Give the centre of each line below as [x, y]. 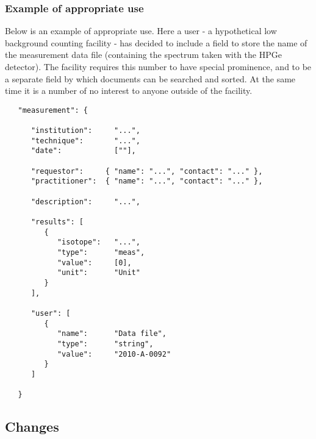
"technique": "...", [85, 141]
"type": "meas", [101, 252]
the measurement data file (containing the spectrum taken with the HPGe [143, 55]
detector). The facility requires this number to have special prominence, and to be [158, 66]
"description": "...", [85, 202]
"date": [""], [83, 151]
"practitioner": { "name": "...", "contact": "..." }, [147, 181]
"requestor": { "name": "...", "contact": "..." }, [147, 171]
